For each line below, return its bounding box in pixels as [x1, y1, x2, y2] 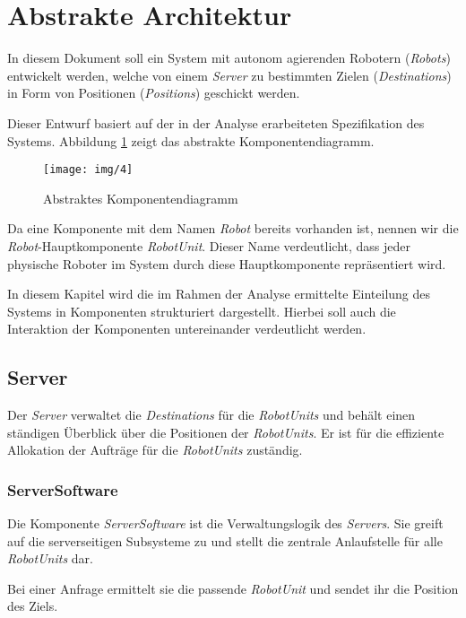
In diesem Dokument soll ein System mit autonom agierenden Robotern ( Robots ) [7, 48, 451, 67]
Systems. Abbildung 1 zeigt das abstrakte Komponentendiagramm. [7, 131, 375, 150]
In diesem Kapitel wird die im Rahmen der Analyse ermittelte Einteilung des [7, 284, 431, 303]
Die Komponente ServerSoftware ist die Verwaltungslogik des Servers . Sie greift [7, 514, 444, 533]
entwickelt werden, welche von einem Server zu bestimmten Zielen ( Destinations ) [7, 65, 452, 84]
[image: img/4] [43, 163, 134, 177]
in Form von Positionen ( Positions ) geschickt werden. [7, 83, 300, 102]
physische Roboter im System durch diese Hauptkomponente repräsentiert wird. [7, 254, 446, 273]
